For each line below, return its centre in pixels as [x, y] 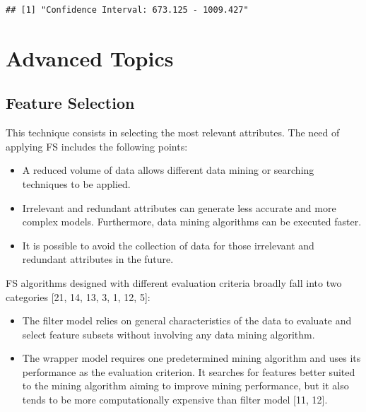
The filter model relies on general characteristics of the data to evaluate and [187, 320]
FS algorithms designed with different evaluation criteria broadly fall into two [174, 282]
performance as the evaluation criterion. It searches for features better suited [189, 371]
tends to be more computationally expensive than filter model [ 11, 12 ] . [175, 400]
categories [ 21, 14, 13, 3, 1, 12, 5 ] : [78, 296]
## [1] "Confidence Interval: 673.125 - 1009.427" [127, 10]
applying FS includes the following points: [97, 146]
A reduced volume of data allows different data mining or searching [168, 170]
